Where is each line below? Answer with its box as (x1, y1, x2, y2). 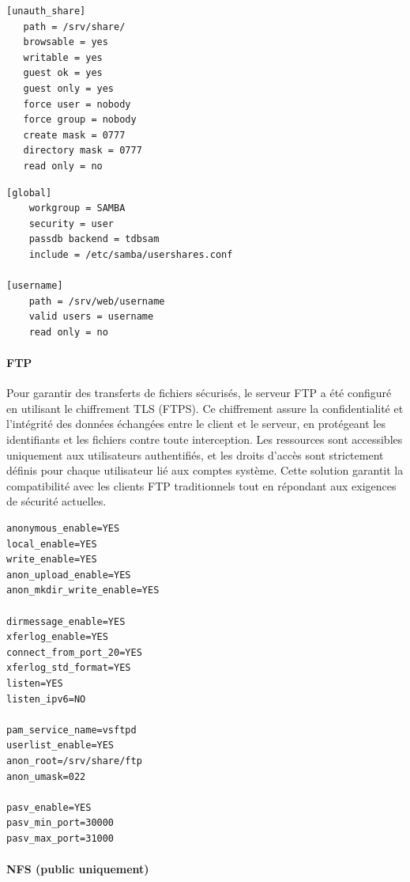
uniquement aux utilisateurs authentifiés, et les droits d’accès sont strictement (6, 446, 384, 463)
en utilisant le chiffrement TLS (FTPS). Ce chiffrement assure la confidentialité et (6, 399, 404, 416)
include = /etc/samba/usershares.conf (28, 248, 233, 260)
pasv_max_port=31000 (6, 832, 115, 844)
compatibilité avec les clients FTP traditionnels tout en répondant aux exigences (6, 477, 397, 494)
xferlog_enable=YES (6, 631, 108, 643)
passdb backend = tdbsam (28, 233, 160, 245)
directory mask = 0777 (23, 145, 142, 157)
